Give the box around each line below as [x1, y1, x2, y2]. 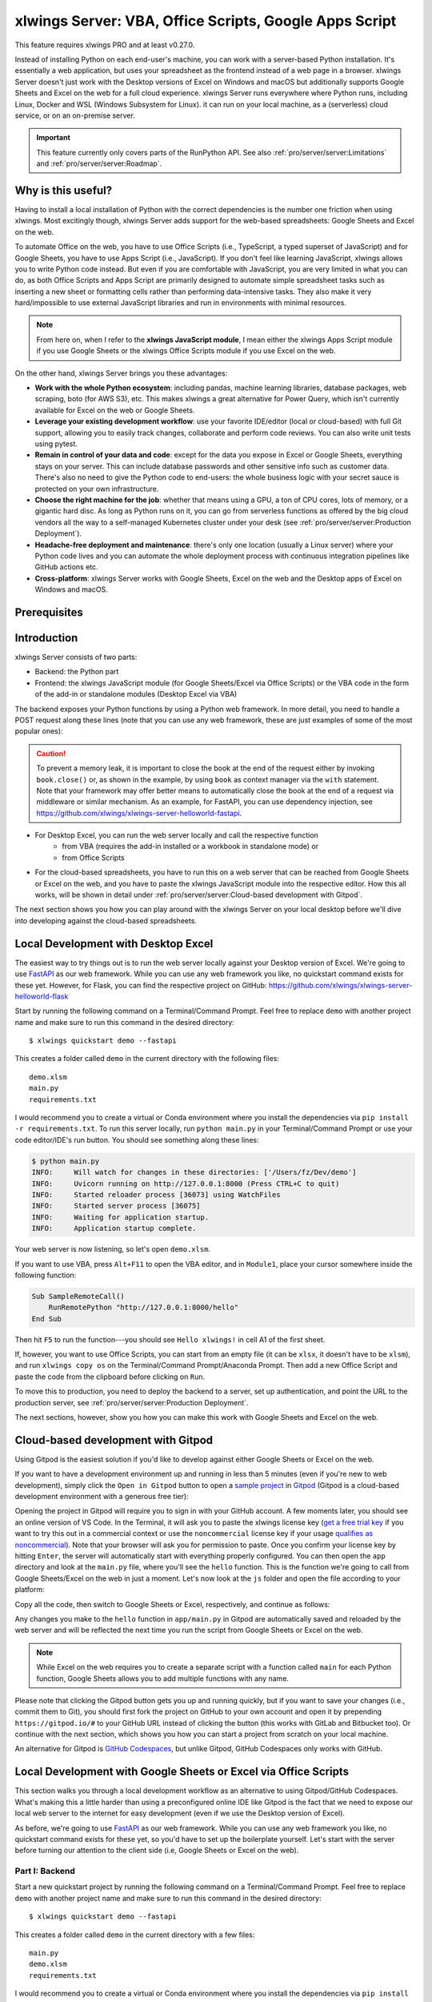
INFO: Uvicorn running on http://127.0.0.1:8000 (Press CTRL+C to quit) [31, 1179, 340, 1188]
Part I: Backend [14, 1866, 75, 1877]
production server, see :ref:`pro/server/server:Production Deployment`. [14, 1397, 249, 1407]
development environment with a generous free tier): [14, 1492, 189, 1501]
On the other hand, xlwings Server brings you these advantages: [14, 368, 228, 378]
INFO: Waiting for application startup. [31, 1212, 210, 1221]
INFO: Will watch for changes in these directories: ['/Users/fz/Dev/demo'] [31, 1168, 357, 1177]
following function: [14, 1270, 77, 1280]
